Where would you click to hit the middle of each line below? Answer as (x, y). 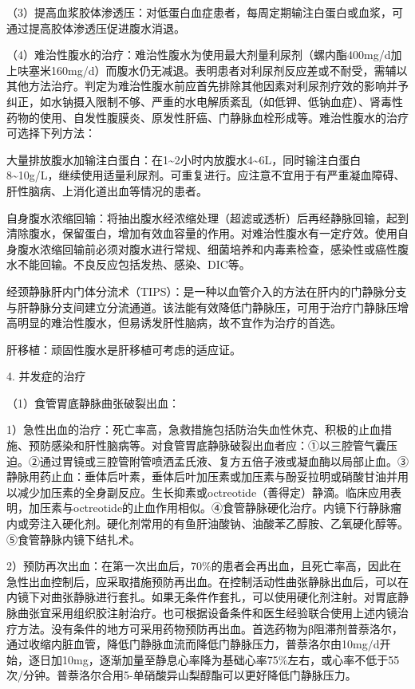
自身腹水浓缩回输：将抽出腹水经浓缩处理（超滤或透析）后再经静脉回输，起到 (207, 217)
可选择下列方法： (51, 133)
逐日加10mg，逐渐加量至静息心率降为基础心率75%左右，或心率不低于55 (214, 659)
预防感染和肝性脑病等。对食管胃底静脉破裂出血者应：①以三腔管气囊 (207, 445)
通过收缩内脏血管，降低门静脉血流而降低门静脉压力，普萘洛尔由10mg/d (193, 644)
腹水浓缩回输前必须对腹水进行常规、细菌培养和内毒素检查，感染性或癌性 (207, 248)
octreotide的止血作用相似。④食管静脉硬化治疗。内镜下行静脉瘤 (237, 508)
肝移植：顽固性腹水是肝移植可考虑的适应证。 (124, 349)
